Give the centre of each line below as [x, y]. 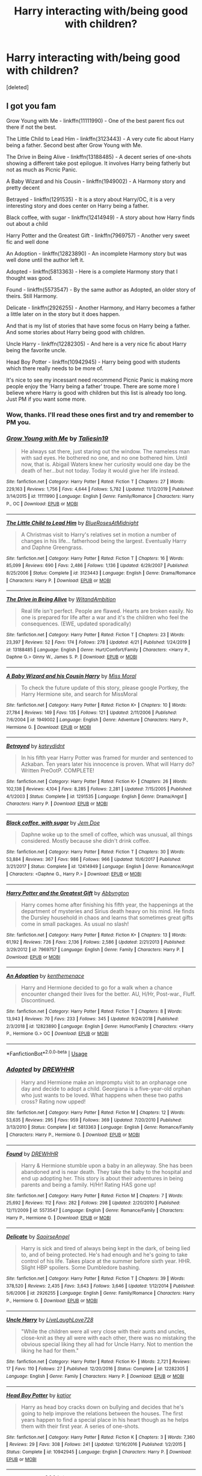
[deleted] [17, 87]
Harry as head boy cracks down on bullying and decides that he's [103, 1407]
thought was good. [29, 278]
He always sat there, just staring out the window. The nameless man [105, 451]
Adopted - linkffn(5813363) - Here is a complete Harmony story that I [92, 271]
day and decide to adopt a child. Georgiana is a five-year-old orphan [106, 1088]
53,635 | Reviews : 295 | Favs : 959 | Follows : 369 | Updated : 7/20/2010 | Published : [94, 1120]
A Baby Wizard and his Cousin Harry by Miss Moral [71, 676]
